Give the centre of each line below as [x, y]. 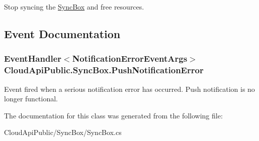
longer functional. [31, 99]
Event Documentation [62, 33]
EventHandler [33, 58]
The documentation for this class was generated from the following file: [113, 115]
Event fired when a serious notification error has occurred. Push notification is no [129, 89]
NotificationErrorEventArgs [130, 58]
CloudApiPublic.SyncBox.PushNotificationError [104, 70]
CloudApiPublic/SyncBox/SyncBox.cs [63, 132]
